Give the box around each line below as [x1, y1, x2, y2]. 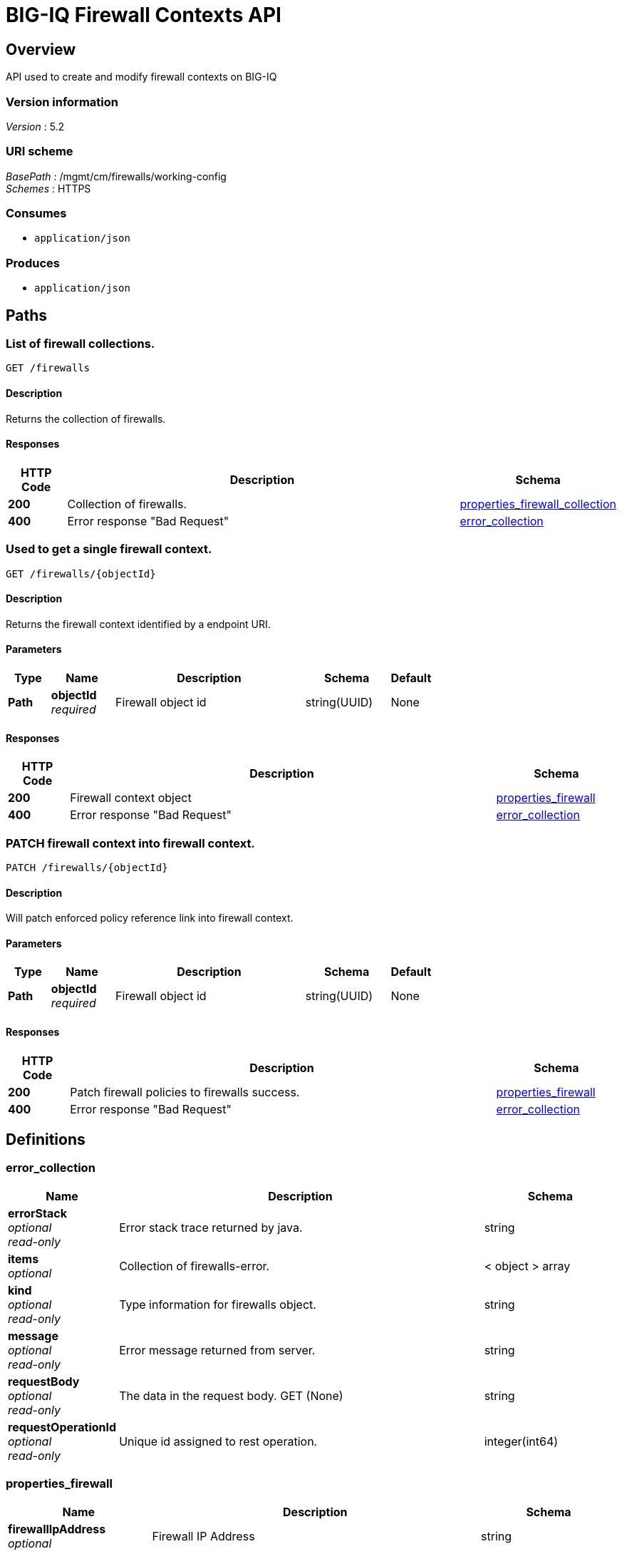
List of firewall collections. [6, 336, 155, 351]
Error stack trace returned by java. [119, 1220, 303, 1235]
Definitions [6, 1131, 85, 1149]
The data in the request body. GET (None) [119, 1388, 343, 1403]
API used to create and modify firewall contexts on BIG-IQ [6, 71, 277, 83]
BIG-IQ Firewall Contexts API [6, 3, 281, 27]
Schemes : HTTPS [6, 182, 91, 195]
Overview [6, 40, 76, 58]
